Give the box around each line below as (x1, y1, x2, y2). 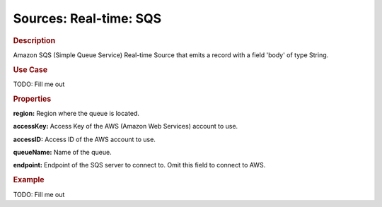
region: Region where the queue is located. (13, 109, 139, 117)
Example (13, 175, 45, 185)
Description (13, 35, 56, 45)
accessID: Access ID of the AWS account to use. (13, 135, 156, 143)
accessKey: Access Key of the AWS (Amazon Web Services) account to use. (13, 122, 238, 131)
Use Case (13, 64, 48, 74)
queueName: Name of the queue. (13, 148, 112, 157)
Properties (13, 94, 52, 104)
